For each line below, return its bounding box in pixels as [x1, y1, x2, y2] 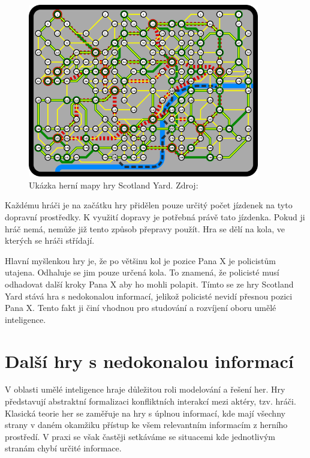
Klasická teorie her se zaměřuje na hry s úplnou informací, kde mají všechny [5, 406, 285, 419]
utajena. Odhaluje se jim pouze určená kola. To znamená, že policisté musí [5, 266, 279, 279]
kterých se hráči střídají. [5, 234, 95, 247]
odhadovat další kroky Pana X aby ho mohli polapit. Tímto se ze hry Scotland [5, 277, 294, 290]
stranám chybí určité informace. [5, 442, 122, 454]
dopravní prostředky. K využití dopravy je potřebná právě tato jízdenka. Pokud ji [5, 210, 305, 223]
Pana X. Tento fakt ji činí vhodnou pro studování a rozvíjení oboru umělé [5, 301, 276, 314]
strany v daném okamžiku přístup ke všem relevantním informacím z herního [5, 418, 288, 431]
